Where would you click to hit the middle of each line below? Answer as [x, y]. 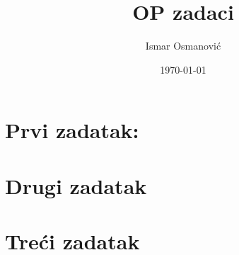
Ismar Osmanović [183, 46]
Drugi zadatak [76, 185]
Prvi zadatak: [72, 130]
